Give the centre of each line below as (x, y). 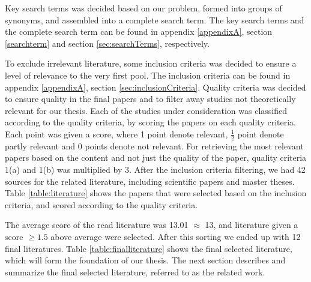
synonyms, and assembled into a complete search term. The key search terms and (155, 19)
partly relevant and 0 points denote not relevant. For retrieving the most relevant (154, 145)
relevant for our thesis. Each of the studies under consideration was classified (146, 110)
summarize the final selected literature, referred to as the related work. (135, 271)
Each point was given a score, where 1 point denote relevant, (116, 133)
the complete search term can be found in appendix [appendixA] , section (139, 31)
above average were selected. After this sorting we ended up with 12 (176, 236)
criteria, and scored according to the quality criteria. (101, 204)
